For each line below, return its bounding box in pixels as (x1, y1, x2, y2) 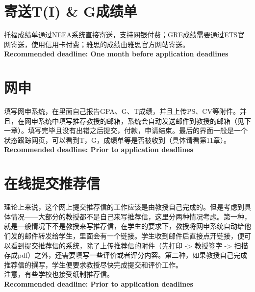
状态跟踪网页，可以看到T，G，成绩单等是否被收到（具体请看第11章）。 (4, 134, 231, 145)
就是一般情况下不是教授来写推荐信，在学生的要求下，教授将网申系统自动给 (4, 221, 244, 231)
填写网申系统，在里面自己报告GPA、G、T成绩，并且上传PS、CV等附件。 (4, 106, 240, 116)
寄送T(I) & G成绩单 (4, 1, 137, 21)
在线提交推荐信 (4, 173, 101, 193)
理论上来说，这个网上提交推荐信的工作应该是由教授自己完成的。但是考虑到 (4, 202, 244, 212)
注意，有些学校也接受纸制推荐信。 (4, 269, 114, 279)
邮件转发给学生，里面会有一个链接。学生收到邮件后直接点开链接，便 (24, 230, 244, 240)
